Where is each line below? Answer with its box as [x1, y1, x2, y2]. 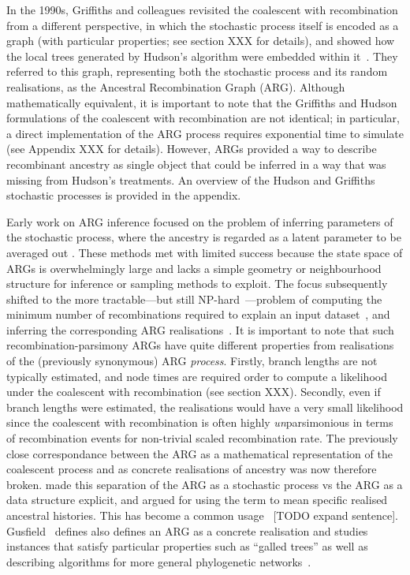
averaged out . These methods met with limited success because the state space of [6, 244, 403, 260]
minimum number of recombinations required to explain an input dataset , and [6, 306, 390, 323]
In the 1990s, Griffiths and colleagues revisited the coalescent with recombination [6, 2, 398, 17]
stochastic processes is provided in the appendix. [6, 187, 241, 203]
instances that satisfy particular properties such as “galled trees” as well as [6, 538, 368, 554]
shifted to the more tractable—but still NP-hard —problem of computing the [6, 290, 382, 307]
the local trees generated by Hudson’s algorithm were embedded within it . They [6, 47, 398, 64]
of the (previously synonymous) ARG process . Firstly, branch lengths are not [6, 353, 378, 369]
